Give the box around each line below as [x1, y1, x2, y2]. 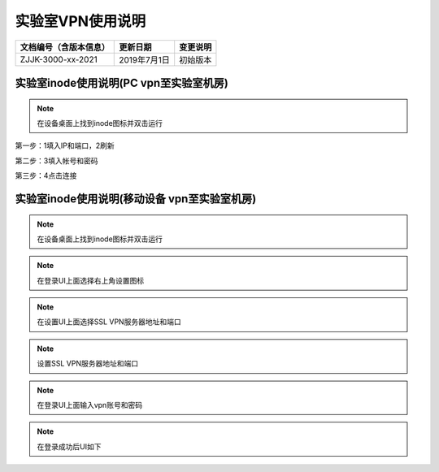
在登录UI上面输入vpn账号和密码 [37, 401, 142, 410]
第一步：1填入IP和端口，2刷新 [15, 141, 115, 150]
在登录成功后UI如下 [37, 441, 102, 451]
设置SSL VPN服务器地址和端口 [37, 358, 138, 369]
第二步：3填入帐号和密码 [15, 155, 98, 166]
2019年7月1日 [119, 54, 171, 65]
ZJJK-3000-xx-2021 [20, 54, 98, 65]
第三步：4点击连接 [15, 171, 77, 180]
